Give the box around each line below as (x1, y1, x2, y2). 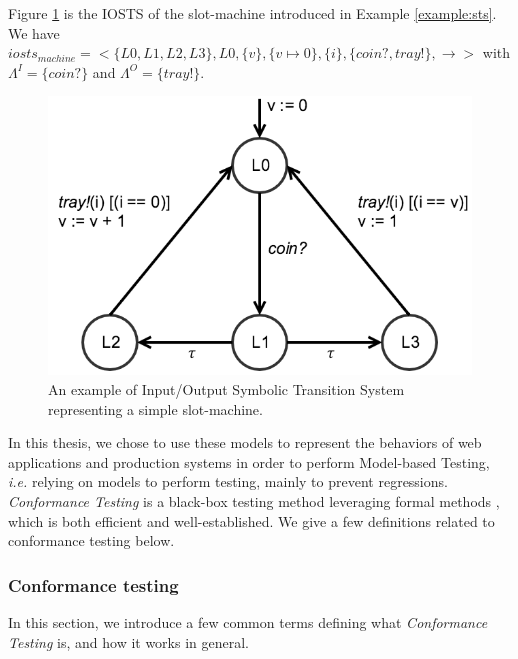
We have (8, 22, 60, 43)
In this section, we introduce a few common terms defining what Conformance (8, 611, 488, 632)
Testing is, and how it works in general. (8, 631, 250, 652)
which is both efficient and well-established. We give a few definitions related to (8, 510, 495, 531)
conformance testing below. (8, 530, 175, 551)
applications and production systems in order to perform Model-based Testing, (8, 451, 490, 472)
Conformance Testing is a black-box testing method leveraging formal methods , (8, 490, 500, 511)
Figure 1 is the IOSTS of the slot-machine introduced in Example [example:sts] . (8, 3, 497, 23)
